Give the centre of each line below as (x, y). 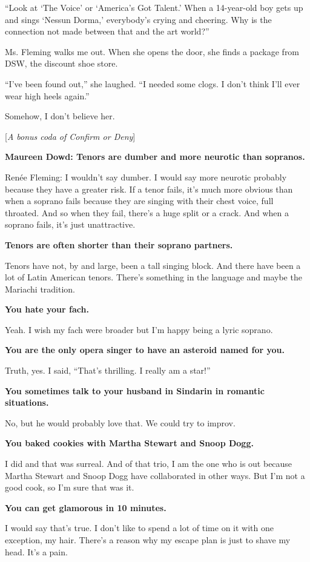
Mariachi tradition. (40, 289)
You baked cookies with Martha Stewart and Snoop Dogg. (129, 443)
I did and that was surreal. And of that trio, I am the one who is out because (149, 464)
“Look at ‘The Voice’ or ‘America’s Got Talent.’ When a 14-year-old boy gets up (154, 7)
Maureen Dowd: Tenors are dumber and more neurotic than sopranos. (155, 157)
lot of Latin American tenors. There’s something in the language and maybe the (153, 277)
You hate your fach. (47, 309)
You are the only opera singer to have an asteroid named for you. (145, 350)
